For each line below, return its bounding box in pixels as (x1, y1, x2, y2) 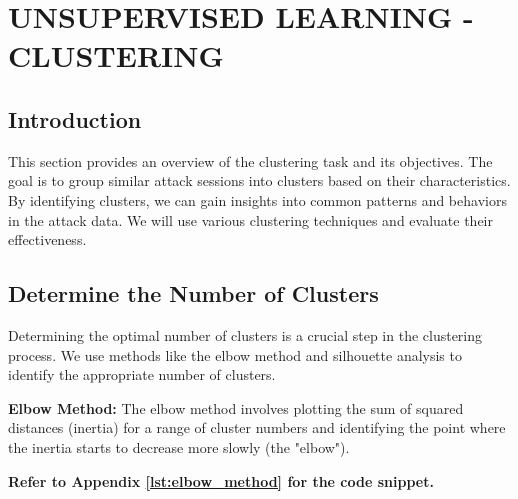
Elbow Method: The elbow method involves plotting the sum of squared (8, 397, 464, 418)
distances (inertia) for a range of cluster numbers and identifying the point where (8, 417, 506, 438)
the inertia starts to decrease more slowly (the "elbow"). (8, 436, 350, 457)
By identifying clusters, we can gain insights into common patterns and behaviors (8, 189, 507, 210)
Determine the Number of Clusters (8, 278, 379, 309)
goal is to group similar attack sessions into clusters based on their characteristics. (8, 170, 511, 191)
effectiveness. (8, 229, 87, 250)
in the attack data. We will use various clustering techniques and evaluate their (8, 209, 493, 230)
